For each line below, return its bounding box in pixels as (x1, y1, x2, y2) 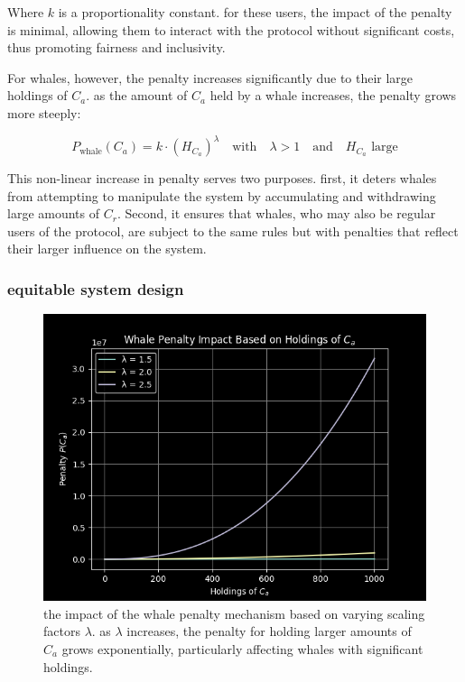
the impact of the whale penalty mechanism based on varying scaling (43, 604, 425, 622)
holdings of (7, 86, 68, 105)
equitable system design (7, 277, 184, 300)
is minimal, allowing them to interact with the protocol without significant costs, (7, 20, 455, 39)
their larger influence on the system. (7, 239, 207, 258)
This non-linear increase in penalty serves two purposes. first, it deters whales (7, 169, 437, 188)
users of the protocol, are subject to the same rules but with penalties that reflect (7, 221, 459, 240)
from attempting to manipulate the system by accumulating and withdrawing (7, 186, 436, 205)
